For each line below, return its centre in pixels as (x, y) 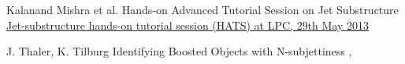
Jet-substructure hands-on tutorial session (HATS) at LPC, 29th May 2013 (188, 25)
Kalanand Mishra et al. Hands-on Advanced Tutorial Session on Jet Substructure (202, 9)
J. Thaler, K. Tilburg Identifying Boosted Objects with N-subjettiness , (179, 51)
